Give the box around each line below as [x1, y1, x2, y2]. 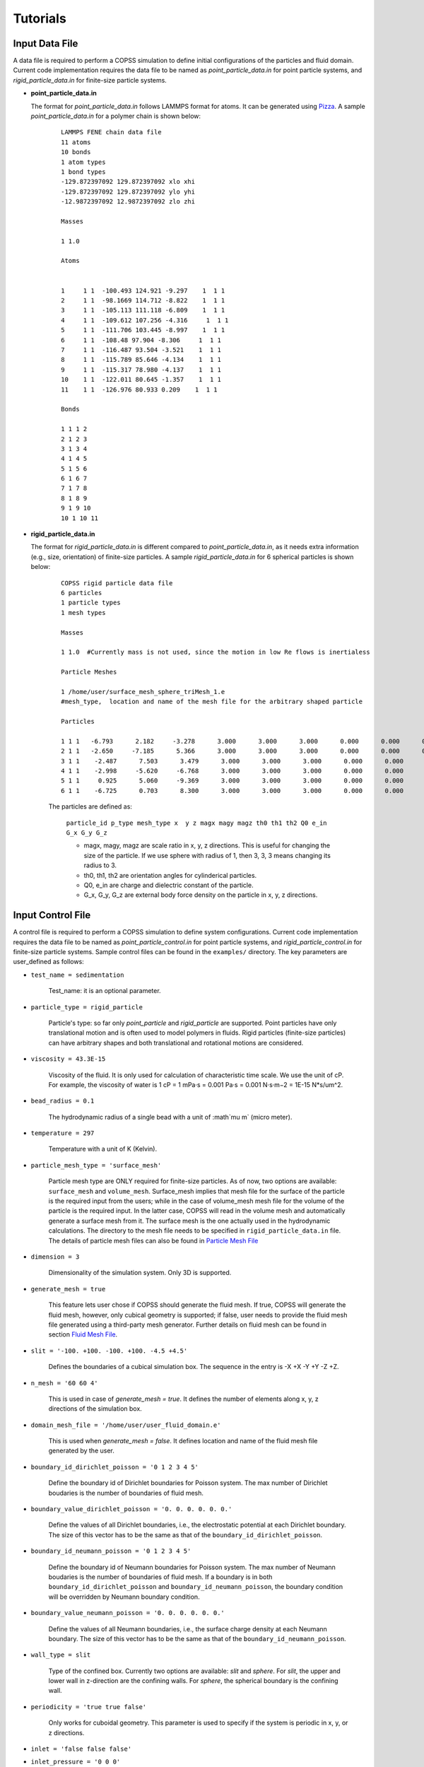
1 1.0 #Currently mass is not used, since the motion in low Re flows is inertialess [61, 648, 370, 657]
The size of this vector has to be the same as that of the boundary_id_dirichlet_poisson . [48, 1530, 323, 1539]
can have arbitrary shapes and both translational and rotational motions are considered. [48, 1038, 304, 1047]
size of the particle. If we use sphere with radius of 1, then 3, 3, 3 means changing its [83, 851, 331, 859]
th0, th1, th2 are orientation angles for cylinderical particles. [83, 871, 257, 879]
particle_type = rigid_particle [30, 1003, 143, 1011]
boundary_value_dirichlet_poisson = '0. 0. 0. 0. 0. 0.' [30, 1505, 232, 1513]
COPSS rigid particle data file [61, 579, 173, 587]
